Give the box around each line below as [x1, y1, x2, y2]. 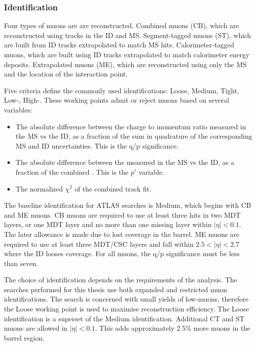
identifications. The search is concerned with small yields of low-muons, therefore [4, 294, 249, 304]
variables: [4, 104, 33, 115]
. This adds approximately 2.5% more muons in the [95, 323, 251, 333]
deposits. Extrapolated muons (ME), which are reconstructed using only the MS [4, 59, 247, 69]
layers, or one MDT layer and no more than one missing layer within [4, 219, 212, 230]
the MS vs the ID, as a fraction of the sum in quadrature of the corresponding [15, 131, 253, 141]
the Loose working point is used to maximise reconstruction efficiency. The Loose [4, 304, 249, 314]
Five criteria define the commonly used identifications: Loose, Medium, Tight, [4, 85, 239, 95]
